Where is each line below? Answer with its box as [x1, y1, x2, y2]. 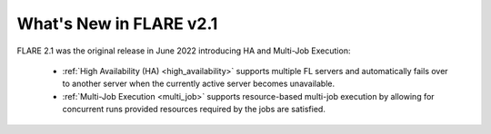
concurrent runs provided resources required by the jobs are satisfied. [62, 104, 326, 115]
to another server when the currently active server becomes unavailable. [62, 78, 336, 90]
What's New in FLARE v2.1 [16, 14, 218, 33]
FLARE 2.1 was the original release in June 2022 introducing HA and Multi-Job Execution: [16, 45, 351, 56]
